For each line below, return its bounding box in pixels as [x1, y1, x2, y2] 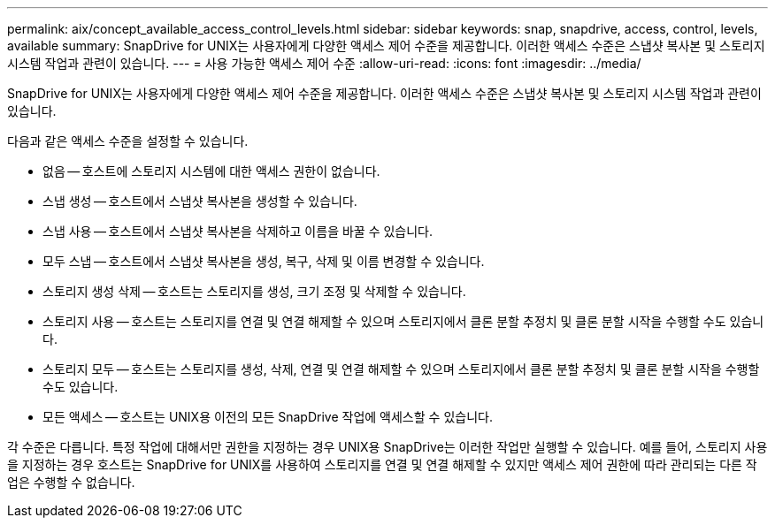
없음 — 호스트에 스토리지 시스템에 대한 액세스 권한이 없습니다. [42, 164, 380, 179]
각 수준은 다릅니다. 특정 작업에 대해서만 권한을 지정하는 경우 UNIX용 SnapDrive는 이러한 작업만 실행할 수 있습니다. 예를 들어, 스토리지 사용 [7, 439, 768, 454]
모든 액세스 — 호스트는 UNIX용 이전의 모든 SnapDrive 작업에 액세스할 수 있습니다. [42, 409, 493, 424]
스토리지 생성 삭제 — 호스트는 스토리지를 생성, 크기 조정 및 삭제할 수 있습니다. [42, 284, 466, 299]
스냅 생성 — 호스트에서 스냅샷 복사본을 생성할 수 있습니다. [42, 194, 357, 209]
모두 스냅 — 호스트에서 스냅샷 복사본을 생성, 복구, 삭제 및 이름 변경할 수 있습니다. [42, 254, 485, 269]
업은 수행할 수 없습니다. [7, 475, 135, 490]
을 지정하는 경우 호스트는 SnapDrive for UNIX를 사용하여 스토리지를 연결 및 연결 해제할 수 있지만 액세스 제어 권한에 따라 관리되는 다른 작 [7, 457, 757, 472]
